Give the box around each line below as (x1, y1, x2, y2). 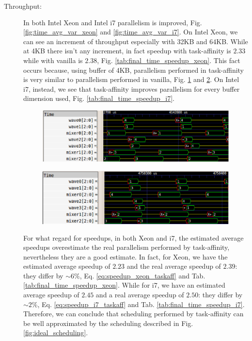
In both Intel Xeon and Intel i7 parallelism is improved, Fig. (23, 17, 202, 27)
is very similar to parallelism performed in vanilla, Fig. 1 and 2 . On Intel (23, 74, 239, 84)
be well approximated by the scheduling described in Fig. (23, 318, 193, 328)
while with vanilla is (23, 55, 83, 65)
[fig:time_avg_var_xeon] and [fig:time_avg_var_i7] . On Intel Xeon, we (23, 27, 238, 37)
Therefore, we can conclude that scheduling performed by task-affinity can (23, 309, 244, 319)
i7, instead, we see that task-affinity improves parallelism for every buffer (23, 83, 240, 94)
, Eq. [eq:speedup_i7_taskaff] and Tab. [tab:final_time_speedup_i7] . (37, 299, 245, 309)
